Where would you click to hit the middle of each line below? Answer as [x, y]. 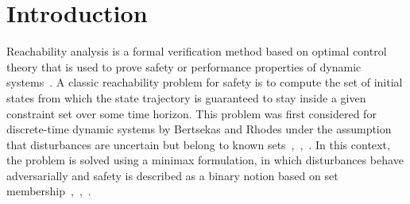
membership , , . [49, 191]
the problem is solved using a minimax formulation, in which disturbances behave [205, 160]
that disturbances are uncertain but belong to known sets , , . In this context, [198, 144]
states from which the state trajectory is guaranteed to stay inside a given [186, 97]
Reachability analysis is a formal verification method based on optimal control [197, 51]
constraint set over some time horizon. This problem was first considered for [191, 113]
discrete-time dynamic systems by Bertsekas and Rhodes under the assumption [199, 129]
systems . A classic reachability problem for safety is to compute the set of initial [205, 82]
